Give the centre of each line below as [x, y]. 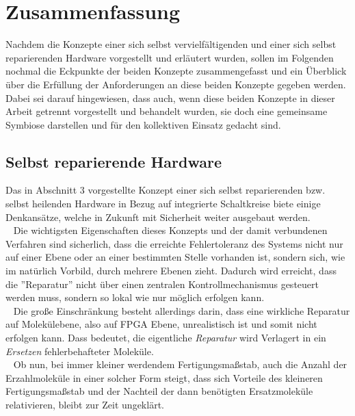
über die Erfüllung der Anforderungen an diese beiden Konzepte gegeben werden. [176, 84]
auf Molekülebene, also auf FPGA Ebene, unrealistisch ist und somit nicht [161, 324]
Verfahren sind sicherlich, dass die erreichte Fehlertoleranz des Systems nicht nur [174, 243]
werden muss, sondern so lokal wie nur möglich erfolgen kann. [135, 297]
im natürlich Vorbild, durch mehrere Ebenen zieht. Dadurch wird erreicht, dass [171, 271]
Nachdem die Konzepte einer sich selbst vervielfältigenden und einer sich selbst [171, 44]
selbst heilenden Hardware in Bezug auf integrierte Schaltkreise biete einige [163, 204]
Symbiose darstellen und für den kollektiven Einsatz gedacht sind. [143, 124]
